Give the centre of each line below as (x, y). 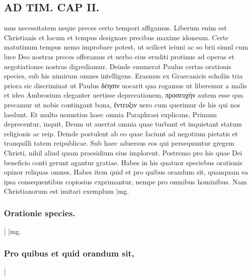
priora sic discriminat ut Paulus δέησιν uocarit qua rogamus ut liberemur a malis (126, 85)
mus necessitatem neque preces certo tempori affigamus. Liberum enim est (115, 28)
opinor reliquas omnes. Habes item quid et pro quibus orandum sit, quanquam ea (126, 172)
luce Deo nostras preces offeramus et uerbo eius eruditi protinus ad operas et (119, 56)
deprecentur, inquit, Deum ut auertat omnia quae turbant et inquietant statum (123, 124)
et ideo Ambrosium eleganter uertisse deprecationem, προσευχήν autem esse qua (124, 95)
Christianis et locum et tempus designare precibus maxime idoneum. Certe (116, 37)
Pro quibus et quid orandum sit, (69, 253)
